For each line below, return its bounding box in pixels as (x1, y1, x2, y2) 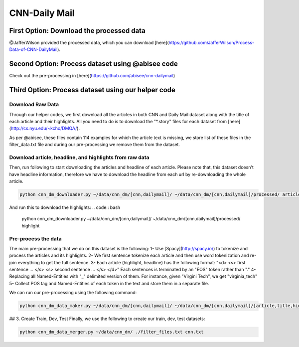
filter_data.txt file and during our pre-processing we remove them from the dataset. (9, 142, 180, 148)
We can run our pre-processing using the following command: (9, 290, 137, 296)
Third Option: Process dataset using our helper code (9, 86, 175, 94)
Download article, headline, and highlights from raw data (9, 154, 149, 161)
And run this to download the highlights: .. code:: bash (9, 204, 121, 210)
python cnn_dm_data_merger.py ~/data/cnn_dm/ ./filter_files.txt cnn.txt (19, 329, 204, 335)
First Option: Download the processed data (9, 26, 146, 35)
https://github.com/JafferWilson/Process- (168, 40, 254, 46)
